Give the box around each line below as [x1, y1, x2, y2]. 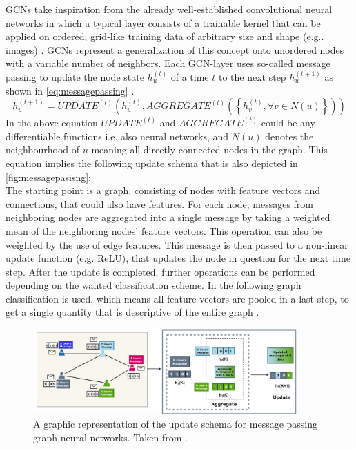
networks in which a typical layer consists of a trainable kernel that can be [6, 15, 321, 30]
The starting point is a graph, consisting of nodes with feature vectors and [6, 183, 321, 198]
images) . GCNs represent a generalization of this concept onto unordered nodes [6, 42, 344, 57]
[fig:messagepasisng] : [6, 169, 91, 184]
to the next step [218, 69, 286, 84]
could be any [261, 115, 315, 130]
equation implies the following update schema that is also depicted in [6, 155, 298, 170]
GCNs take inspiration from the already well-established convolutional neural [6, 2, 333, 16]
